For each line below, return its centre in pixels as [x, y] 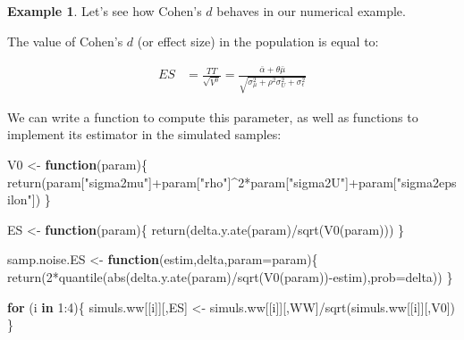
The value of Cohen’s [65, 41]
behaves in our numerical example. [311, 11]
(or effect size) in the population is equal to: [258, 41]
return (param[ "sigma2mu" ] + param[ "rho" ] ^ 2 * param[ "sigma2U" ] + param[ [202, 182]
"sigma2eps [426, 182]
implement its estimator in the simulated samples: [144, 134]
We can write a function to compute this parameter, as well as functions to [213, 116]
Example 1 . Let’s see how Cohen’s [105, 11]
